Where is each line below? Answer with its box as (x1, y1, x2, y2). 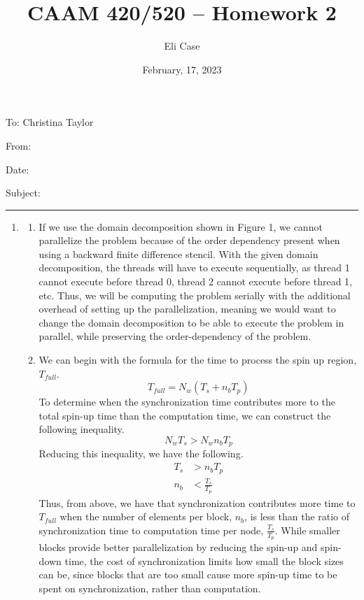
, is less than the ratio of (244, 509, 350, 524)
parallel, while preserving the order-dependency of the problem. (38, 329, 311, 343)
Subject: (6, 185, 41, 200)
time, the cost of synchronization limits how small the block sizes (64, 553, 344, 568)
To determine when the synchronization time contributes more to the (38, 394, 335, 409)
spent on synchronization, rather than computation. (38, 580, 261, 595)
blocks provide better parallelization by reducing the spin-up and (38, 539, 318, 554)
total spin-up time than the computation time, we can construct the (38, 408, 331, 422)
